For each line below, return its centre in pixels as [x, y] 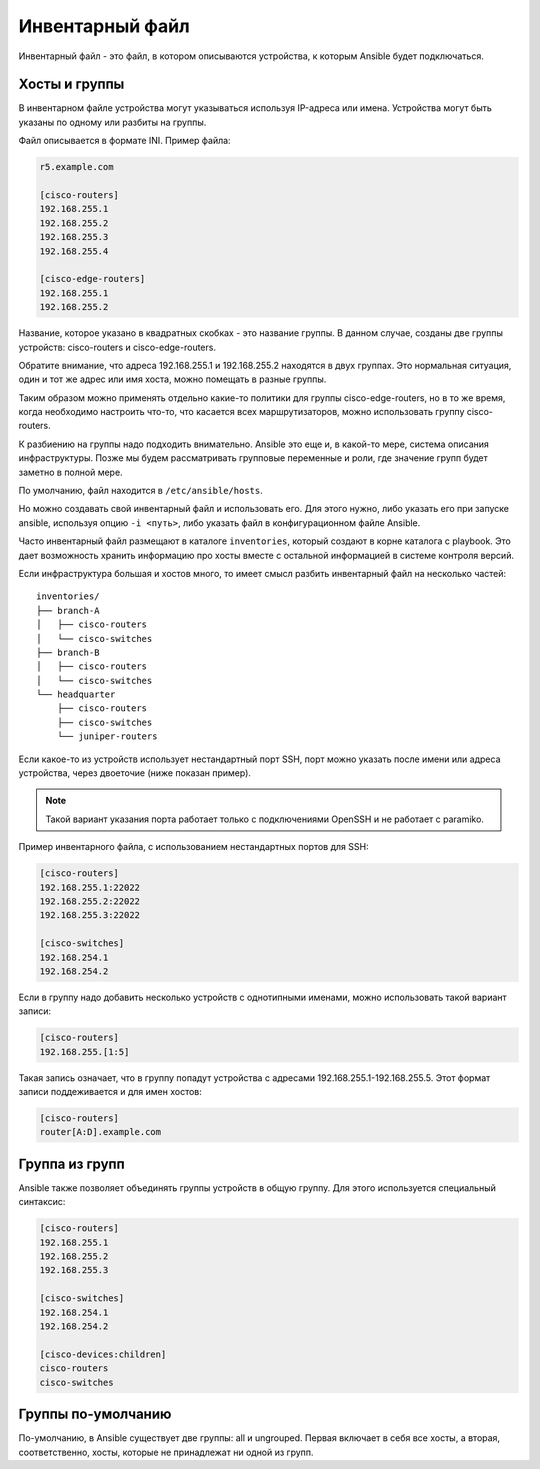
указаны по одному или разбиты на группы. [112, 122]
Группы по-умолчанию [95, 1414]
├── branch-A [68, 610]
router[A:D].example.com [100, 1132]
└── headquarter [76, 694]
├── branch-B [68, 652]
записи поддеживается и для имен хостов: [110, 1092]
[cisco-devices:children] [103, 1354]
